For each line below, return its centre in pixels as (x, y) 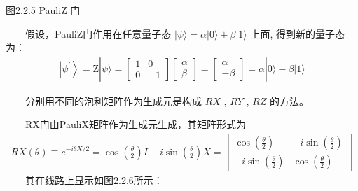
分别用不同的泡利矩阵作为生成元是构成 (113, 100)
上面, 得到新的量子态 (298, 33)
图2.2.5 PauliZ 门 (43, 10)
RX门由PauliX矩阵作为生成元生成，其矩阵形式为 (136, 124)
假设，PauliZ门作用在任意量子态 (98, 33)
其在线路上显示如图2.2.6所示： (94, 180)
